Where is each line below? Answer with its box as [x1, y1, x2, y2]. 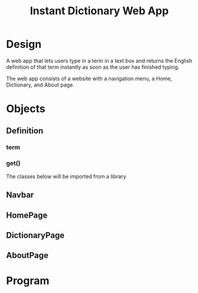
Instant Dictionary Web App [30, 4, 169, 18]
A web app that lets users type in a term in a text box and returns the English [6, 57, 193, 64]
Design [6, 37, 42, 51]
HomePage [6, 210, 48, 220]
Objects [6, 102, 46, 116]
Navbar [6, 190, 34, 200]
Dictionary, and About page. [6, 81, 75, 88]
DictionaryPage [6, 230, 65, 240]
